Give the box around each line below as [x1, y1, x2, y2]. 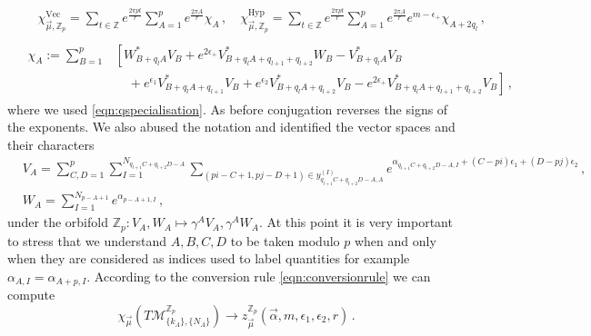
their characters [7, 134, 95, 153]
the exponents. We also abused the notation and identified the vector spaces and [7, 117, 456, 136]
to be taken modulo [230, 231, 340, 250]
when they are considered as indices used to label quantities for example [7, 249, 410, 268]
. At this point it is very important [258, 212, 453, 232]
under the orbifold [7, 212, 108, 232]
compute [7, 285, 55, 304]
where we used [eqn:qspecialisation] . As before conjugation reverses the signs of [7, 99, 448, 118]
